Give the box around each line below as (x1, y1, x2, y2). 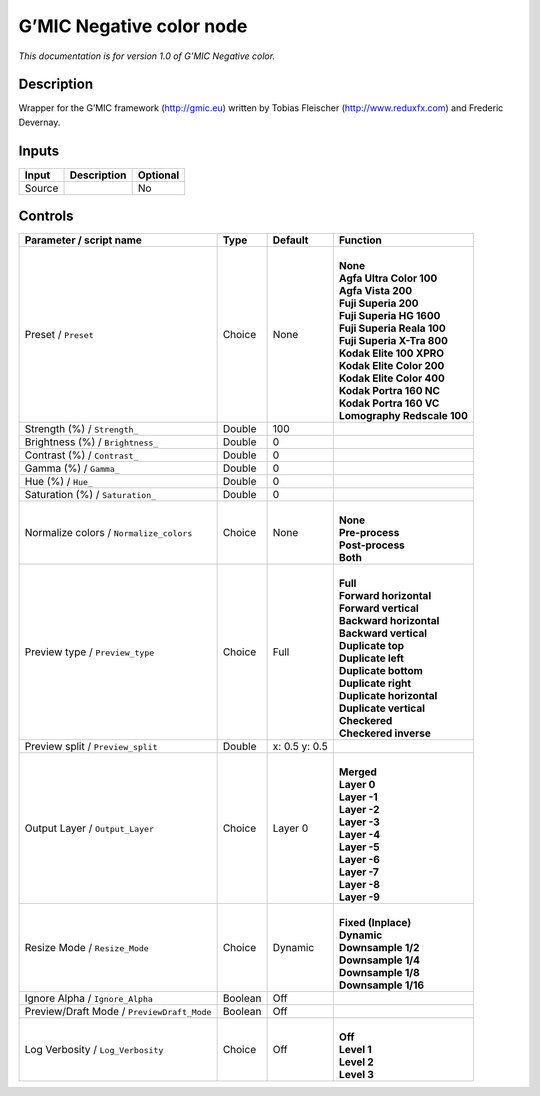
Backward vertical (338, 626, 428, 640)
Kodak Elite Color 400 (338, 371, 445, 385)
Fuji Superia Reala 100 (338, 321, 447, 335)
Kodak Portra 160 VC (338, 396, 440, 410)
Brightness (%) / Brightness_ (24, 435, 159, 449)
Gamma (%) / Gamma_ (24, 461, 120, 475)
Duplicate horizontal (338, 689, 438, 703)
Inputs (18, 142, 60, 159)
